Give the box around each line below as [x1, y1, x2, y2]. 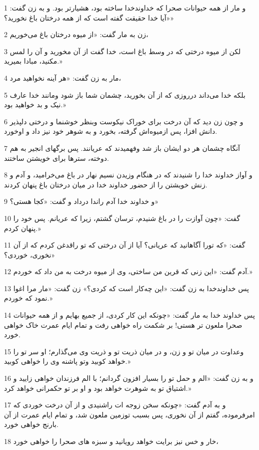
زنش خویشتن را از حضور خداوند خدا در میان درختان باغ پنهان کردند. [4, 179, 207, 189]
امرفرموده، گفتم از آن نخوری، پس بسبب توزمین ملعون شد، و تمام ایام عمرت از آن [4, 409, 255, 419]
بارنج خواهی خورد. [4, 419, 58, 429]
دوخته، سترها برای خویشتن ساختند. [4, 152, 109, 163]
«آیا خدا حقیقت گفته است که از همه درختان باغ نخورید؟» [4, 12, 174, 23]
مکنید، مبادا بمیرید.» [4, 56, 62, 66]
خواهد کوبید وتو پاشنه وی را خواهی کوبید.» [4, 356, 131, 366]
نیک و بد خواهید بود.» [4, 99, 66, 110]
